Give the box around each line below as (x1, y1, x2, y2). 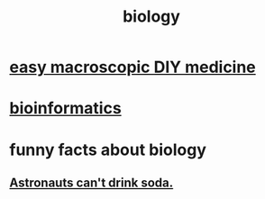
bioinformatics (9, 98, 122, 119)
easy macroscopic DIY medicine (9, 57, 257, 77)
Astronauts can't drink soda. (9, 175, 174, 190)
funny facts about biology (9, 140, 207, 159)
